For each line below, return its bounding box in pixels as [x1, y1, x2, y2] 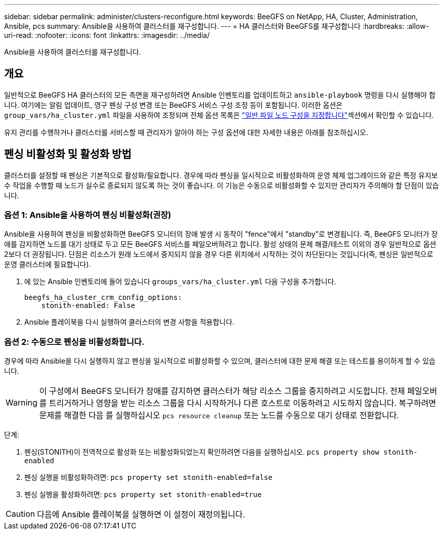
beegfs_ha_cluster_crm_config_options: [24, 293, 182, 302]
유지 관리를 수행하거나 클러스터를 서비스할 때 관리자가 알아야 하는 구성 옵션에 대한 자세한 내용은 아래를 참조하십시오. [4, 127, 368, 137]
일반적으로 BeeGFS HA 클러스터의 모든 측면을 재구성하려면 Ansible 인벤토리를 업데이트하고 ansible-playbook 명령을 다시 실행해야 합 [4, 90, 436, 99]
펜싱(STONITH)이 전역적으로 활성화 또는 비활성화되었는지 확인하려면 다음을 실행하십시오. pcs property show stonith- [24, 448, 418, 457]
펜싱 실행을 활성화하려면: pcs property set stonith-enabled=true [24, 490, 262, 499]
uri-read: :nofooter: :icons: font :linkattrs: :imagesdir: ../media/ [4, 31, 210, 39]
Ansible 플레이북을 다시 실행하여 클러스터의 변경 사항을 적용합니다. [24, 318, 235, 327]
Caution [6, 509, 35, 519]
